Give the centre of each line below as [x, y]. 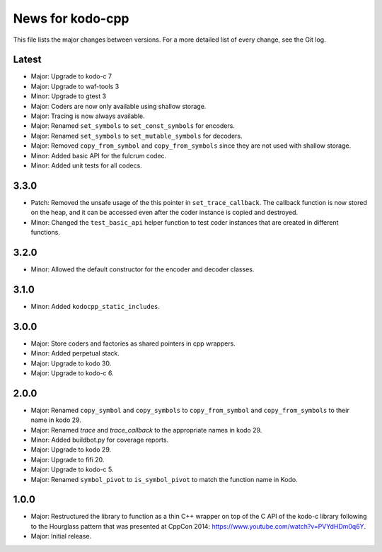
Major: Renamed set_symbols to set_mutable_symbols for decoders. [137, 136]
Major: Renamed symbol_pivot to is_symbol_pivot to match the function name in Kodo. [164, 479]
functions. [45, 233]
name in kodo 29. [56, 420]
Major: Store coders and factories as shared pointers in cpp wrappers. [133, 343]
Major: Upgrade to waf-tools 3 [75, 86]
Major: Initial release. [61, 536]
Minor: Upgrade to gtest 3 [68, 96]
